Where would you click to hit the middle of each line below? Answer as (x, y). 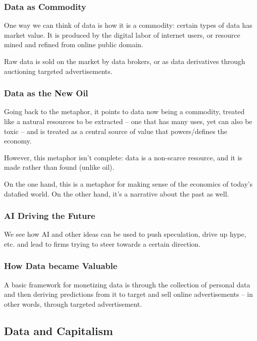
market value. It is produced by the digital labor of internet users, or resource (122, 34)
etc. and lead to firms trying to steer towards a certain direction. (102, 243)
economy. (18, 141)
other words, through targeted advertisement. (73, 304)
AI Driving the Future (50, 216)
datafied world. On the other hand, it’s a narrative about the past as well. (117, 193)
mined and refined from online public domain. (74, 44)
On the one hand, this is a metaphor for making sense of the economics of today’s (128, 183)
